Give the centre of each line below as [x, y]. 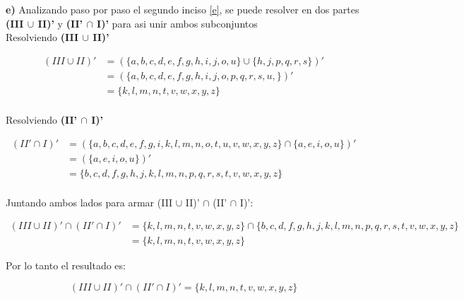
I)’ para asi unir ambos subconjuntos [177, 23]
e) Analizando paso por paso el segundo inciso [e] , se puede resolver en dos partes [183, 9]
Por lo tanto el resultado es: [66, 265]
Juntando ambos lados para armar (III [89, 202]
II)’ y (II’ [60, 23]
